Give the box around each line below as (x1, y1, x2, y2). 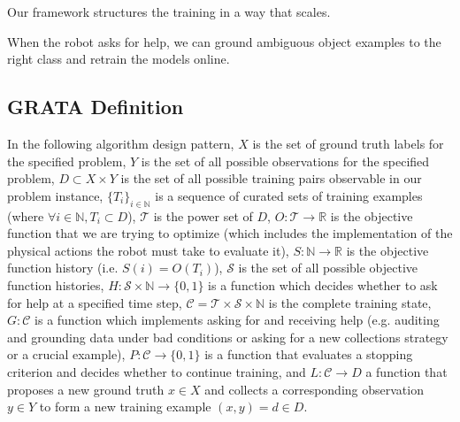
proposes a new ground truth (7, 380, 165, 398)
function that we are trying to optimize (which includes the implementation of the (7, 224, 453, 242)
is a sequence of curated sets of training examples (155, 186, 423, 204)
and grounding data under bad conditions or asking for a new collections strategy (7, 327, 448, 346)
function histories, (7, 275, 104, 294)
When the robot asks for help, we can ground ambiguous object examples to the (7, 32, 441, 50)
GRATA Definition (7, 93, 184, 120)
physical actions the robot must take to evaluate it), (7, 241, 289, 259)
